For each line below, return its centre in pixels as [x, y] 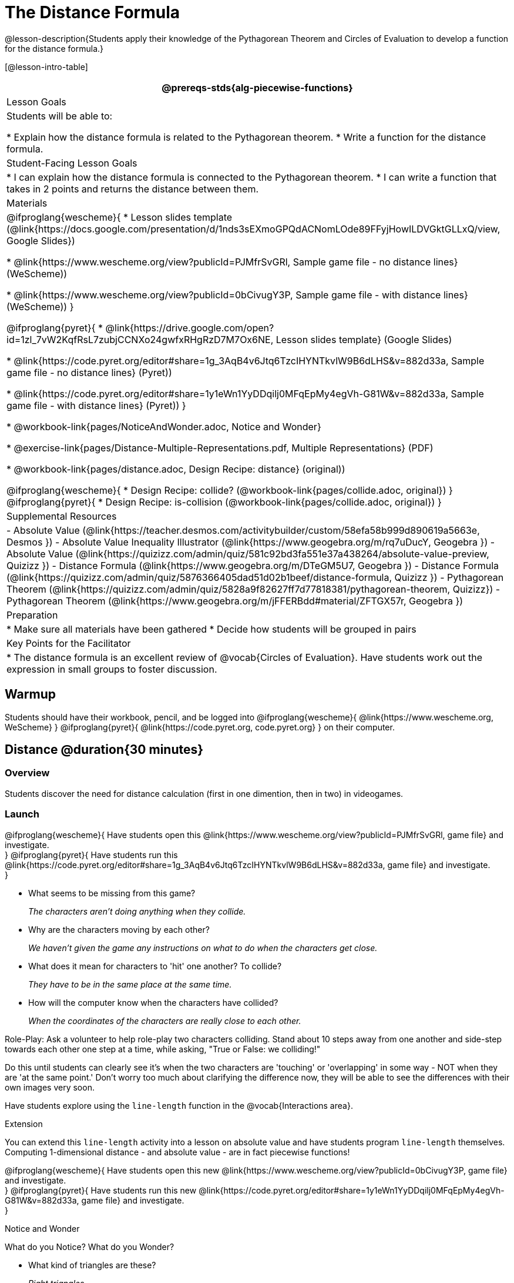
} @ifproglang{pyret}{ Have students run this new [101, 1190]
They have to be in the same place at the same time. [130, 984]
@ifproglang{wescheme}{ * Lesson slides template [120, 217]
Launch [22, 814]
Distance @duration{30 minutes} [104, 750]
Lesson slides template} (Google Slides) [364, 339]
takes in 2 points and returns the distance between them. [133, 189]
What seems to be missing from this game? [112, 893]
